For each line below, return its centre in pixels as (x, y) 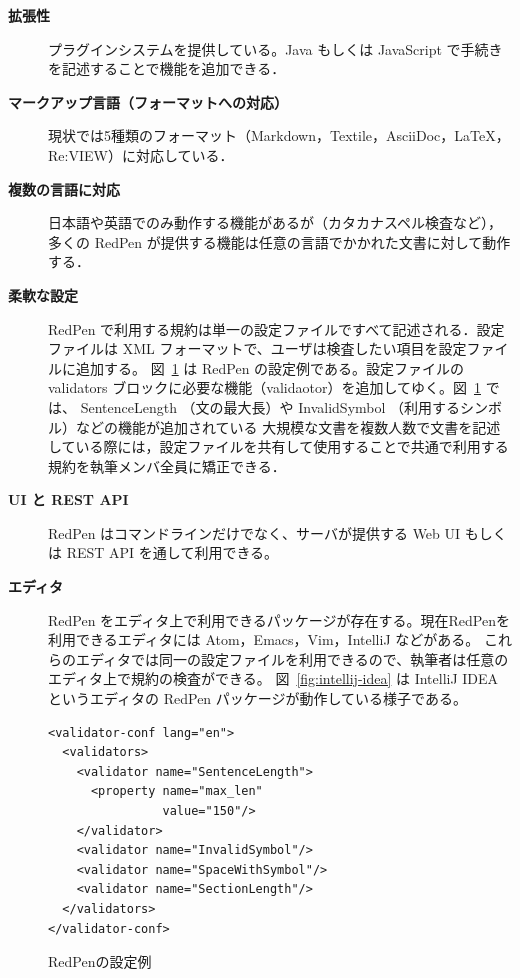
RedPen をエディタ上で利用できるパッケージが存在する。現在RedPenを (279, 619)
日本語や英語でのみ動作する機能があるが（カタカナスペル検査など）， (275, 222)
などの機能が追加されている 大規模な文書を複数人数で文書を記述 (288, 426)
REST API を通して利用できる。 (172, 552)
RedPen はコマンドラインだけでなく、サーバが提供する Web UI (254, 532)
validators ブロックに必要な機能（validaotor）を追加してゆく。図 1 (264, 387)
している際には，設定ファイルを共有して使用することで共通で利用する (278, 446)
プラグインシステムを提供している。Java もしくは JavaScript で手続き (275, 48)
